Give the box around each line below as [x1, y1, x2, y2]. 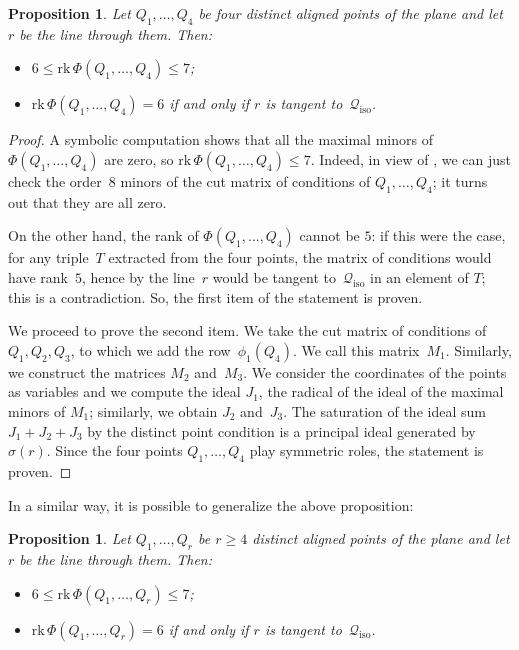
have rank [8, 266, 68, 287]
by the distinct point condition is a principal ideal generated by [87, 420, 476, 441]
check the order [8, 170, 102, 191]
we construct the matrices [8, 361, 166, 382]
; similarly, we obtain [89, 400, 218, 421]
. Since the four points [46, 440, 183, 461]
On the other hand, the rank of [8, 225, 199, 246]
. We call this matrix [292, 339, 420, 360]
